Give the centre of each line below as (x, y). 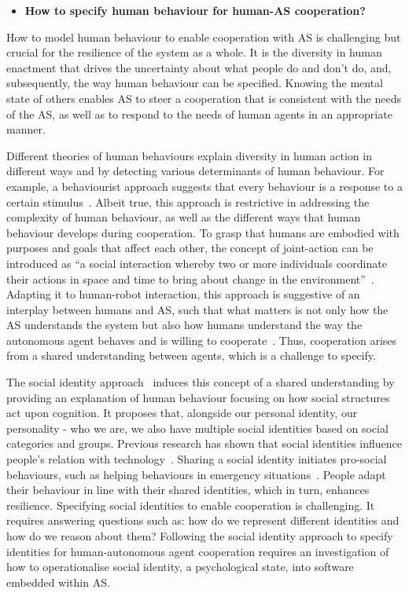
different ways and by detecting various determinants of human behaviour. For (195, 171)
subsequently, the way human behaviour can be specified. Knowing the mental (195, 83)
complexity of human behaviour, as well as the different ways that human (184, 217)
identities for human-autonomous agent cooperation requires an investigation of (198, 551)
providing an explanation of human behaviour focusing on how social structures (198, 397)
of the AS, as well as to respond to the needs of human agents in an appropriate (199, 113)
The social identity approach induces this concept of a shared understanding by (201, 382)
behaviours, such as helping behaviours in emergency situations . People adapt (196, 474)
